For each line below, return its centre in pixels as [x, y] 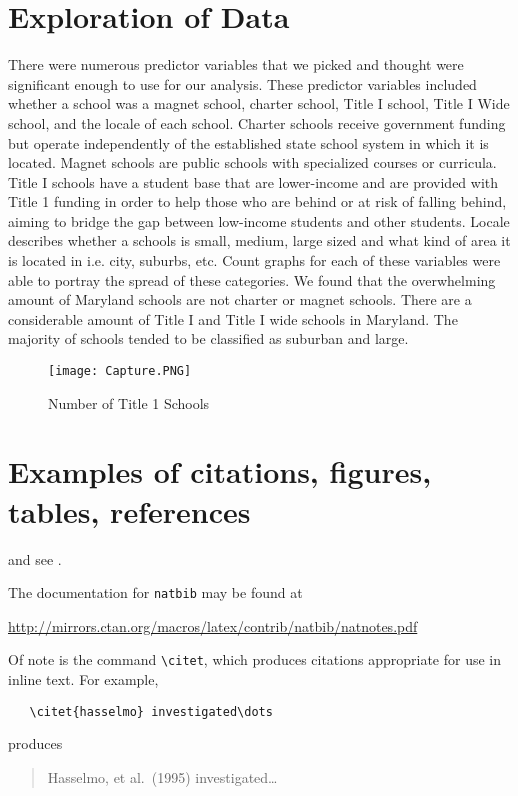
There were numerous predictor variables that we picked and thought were [236, 64]
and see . [35, 558]
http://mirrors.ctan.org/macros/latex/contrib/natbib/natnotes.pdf [213, 625]
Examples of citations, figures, [220, 471]
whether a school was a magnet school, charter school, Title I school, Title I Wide [259, 103]
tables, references [129, 510]
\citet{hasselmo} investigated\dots [151, 711]
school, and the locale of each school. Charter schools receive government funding [257, 122]
